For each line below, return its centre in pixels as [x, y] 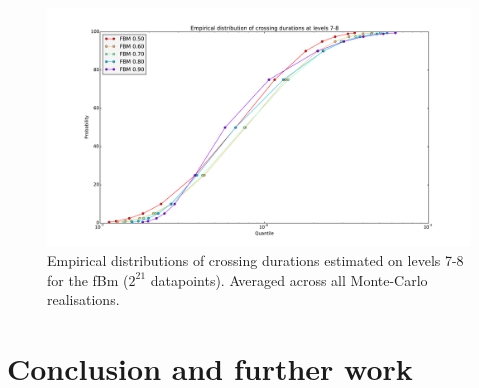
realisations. [83, 299]
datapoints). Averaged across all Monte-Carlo [289, 279]
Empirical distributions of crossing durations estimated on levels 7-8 [255, 260]
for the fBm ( [88, 279]
